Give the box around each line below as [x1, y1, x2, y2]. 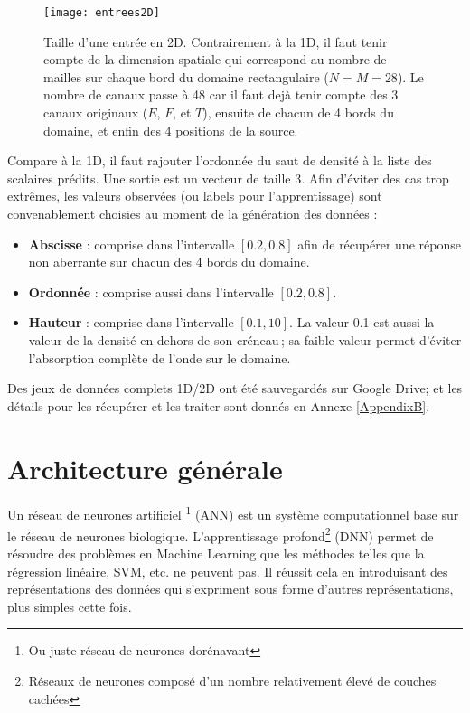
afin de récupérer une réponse [297, 234, 461, 253]
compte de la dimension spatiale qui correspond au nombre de [43, 50, 387, 69]
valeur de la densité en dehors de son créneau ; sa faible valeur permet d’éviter [28, 330, 462, 349]
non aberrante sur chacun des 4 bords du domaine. [28, 252, 310, 271]
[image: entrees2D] [43, 6, 160, 19]
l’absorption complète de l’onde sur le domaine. [28, 348, 291, 367]
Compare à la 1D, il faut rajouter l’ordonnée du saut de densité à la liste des [7, 151, 432, 170]
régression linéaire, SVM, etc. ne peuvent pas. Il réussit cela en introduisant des [7, 561, 448, 580]
